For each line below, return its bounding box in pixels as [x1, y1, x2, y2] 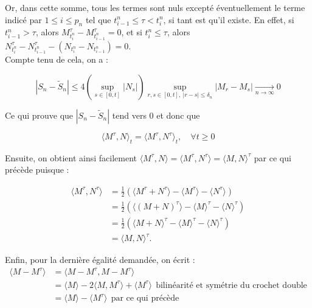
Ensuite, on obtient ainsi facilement [5, 151, 137, 164]
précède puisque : [5, 163, 69, 176]
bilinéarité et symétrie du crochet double [156, 281, 307, 290]
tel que [85, 13, 111, 26]
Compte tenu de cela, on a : [5, 52, 108, 65]
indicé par [5, 13, 42, 26]
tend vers [112, 108, 147, 121]
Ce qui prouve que [5, 108, 74, 121]
